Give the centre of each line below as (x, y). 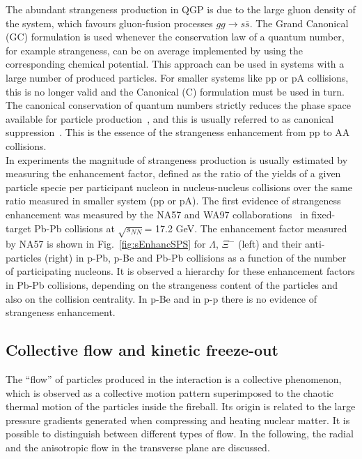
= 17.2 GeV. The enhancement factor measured (246, 228)
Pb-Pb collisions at (74, 228)
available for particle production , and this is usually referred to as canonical (170, 118)
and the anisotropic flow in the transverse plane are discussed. (138, 447)
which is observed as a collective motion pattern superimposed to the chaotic (170, 392)
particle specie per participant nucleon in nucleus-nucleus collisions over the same (179, 187)
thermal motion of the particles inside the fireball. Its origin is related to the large (181, 406)
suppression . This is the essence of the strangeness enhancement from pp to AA (178, 132)
